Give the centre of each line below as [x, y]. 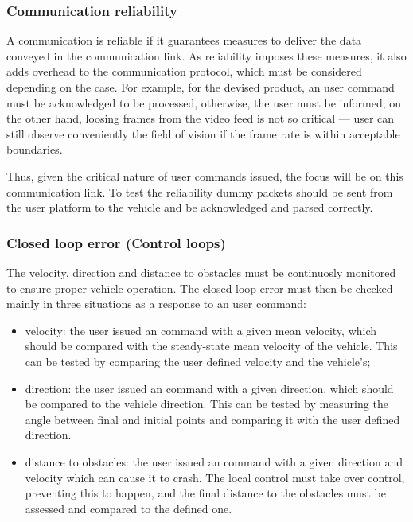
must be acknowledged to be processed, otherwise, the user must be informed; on [204, 102]
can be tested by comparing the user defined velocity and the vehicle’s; [198, 361]
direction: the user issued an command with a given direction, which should [209, 388]
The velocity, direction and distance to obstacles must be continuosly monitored [201, 272]
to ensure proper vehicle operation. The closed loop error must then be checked [200, 288]
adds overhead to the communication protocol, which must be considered [184, 71]
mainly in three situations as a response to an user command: [157, 304]
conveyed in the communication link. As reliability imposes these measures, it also [206, 55]
